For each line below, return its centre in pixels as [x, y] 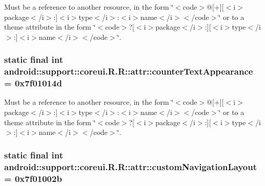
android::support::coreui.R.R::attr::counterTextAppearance [129, 71]
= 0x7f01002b [33, 178]
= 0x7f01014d [33, 83]
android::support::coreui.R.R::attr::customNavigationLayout [131, 166]
